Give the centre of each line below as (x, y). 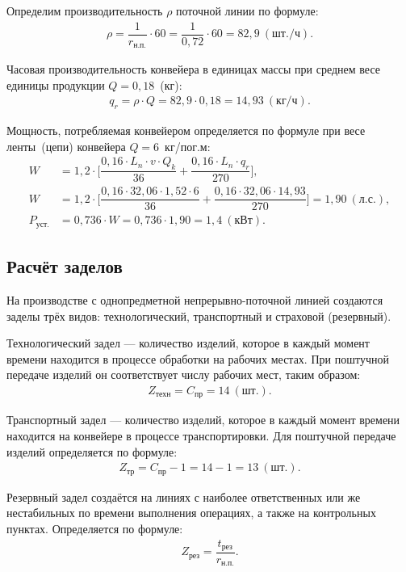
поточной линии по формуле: (247, 11)
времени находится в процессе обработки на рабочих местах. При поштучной (198, 358)
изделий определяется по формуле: (92, 451)
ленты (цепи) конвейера (66, 146)
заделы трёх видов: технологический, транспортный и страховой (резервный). (199, 315)
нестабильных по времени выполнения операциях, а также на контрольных (191, 513)
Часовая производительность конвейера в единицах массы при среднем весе (194, 69)
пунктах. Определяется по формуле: (95, 528)
